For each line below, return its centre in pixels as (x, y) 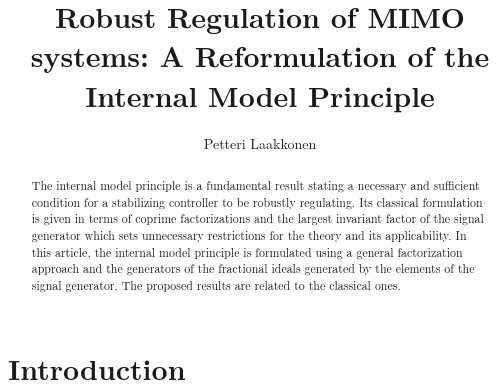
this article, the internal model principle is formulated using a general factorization (247, 251)
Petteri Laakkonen (260, 142)
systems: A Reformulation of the (260, 55)
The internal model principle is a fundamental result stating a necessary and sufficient (255, 184)
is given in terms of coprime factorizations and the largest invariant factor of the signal (257, 218)
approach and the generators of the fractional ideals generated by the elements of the (253, 268)
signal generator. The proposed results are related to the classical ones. (216, 284)
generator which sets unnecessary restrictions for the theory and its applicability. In (249, 234)
